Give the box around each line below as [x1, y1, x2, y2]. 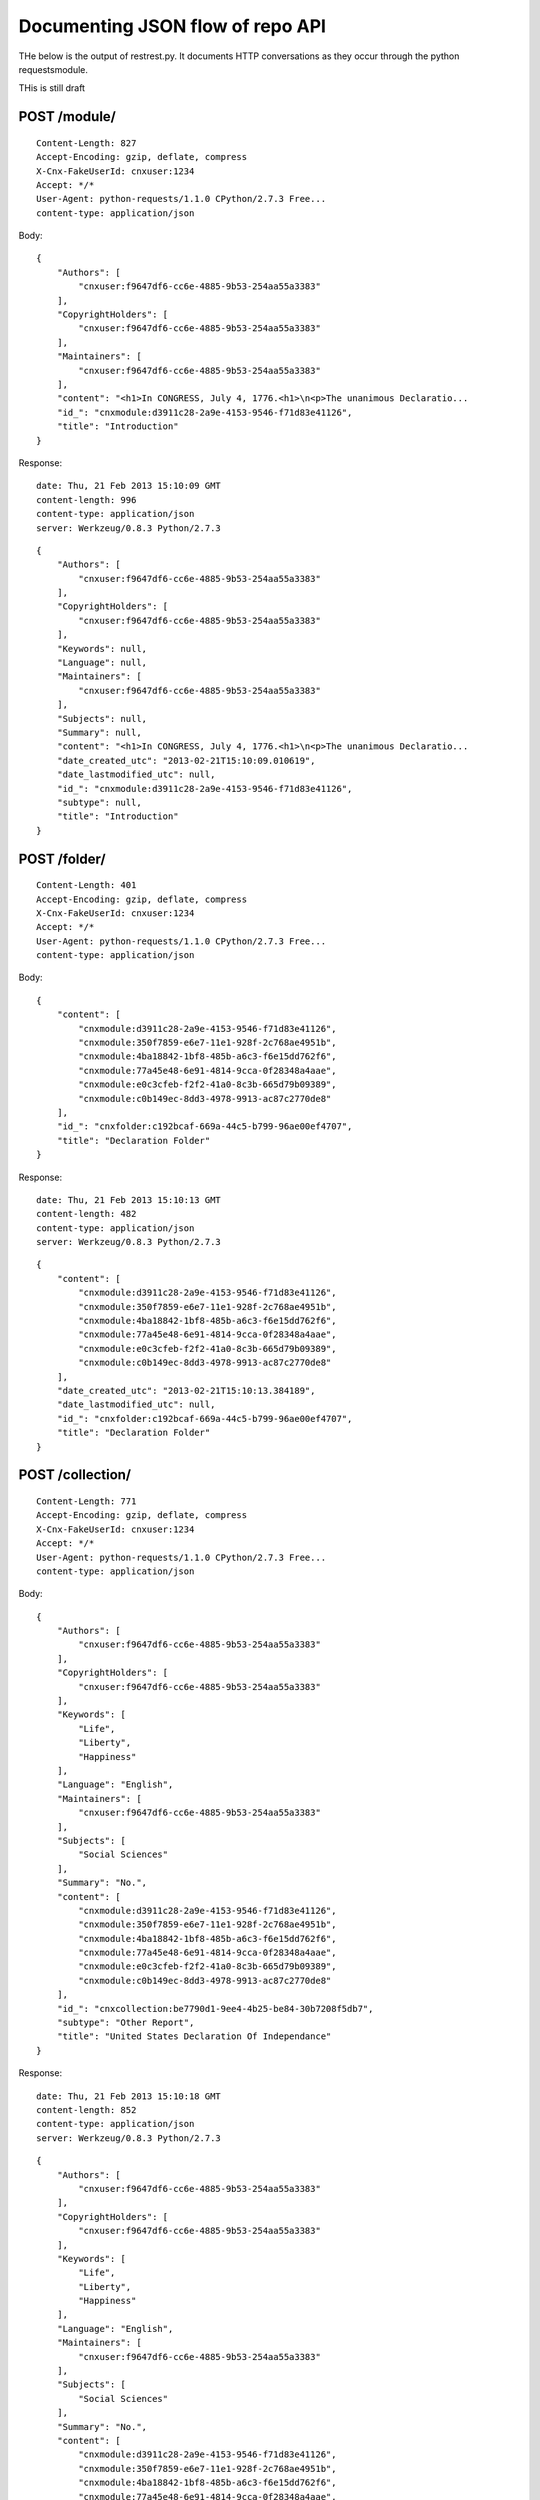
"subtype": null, [56, 796, 142, 808]
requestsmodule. [18, 63, 89, 75]
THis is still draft [18, 82, 85, 94]
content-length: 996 [36, 494, 137, 505]
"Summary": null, [56, 726, 142, 738]
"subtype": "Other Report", [56, 2017, 195, 2029]
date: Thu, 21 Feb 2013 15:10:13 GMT [36, 1194, 222, 1205]
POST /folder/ [18, 850, 106, 867]
